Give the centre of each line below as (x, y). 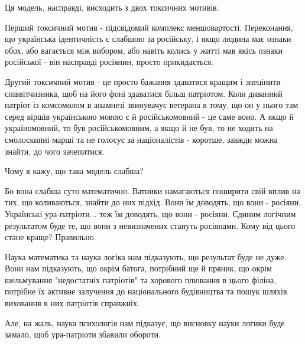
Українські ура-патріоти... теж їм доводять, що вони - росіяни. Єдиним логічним (150, 213)
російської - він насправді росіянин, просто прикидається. (109, 62)
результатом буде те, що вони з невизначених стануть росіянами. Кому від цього (150, 225)
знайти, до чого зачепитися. (55, 151)
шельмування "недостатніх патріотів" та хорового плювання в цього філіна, (141, 279)
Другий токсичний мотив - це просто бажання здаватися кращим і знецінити (143, 81)
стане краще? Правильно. (51, 237)
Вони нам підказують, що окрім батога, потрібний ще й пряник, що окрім (138, 268)
